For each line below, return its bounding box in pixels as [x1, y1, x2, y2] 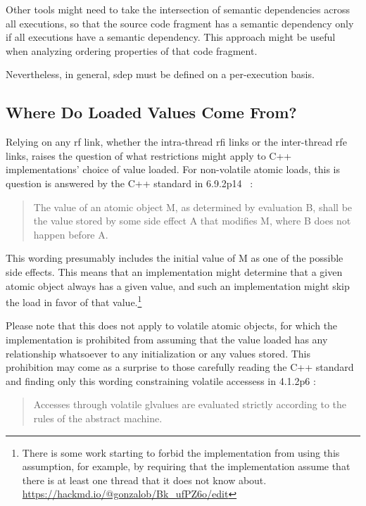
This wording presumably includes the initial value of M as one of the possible [6, 251, 343, 265]
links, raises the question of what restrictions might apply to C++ [6, 148, 292, 163]
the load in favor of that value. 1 [6, 293, 142, 309]
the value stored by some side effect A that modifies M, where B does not [33, 213, 351, 228]
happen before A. [33, 227, 108, 241]
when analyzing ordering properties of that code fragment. [6, 43, 258, 58]
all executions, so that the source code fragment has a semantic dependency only [6, 15, 354, 30]
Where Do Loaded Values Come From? [6, 101, 297, 123]
